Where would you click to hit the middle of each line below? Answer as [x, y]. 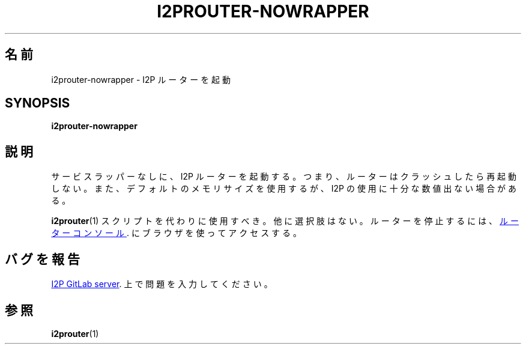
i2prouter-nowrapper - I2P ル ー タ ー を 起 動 [141, 79]
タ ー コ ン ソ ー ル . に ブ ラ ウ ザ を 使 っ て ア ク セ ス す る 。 [176, 233]
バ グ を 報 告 [42, 259]
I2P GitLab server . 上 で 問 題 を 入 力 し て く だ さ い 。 [162, 284]
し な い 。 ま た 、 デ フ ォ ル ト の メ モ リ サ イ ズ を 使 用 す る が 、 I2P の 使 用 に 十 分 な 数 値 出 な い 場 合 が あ [284, 189]
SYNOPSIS [38, 103]
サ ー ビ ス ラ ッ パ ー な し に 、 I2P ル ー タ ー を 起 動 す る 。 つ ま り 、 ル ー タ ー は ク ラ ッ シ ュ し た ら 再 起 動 [284, 177]
